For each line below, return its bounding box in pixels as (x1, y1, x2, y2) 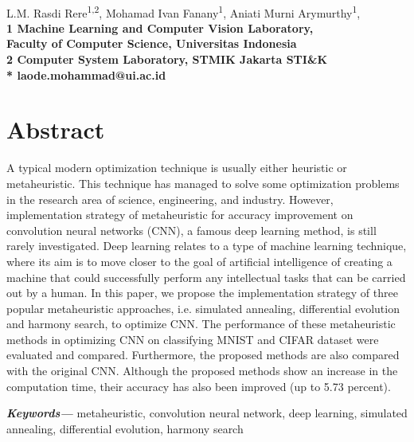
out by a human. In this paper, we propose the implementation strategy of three (6, 284, 398, 301)
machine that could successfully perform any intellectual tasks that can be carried (6, 268, 406, 285)
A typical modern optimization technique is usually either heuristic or (6, 159, 347, 176)
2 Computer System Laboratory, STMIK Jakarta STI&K (6, 51, 328, 68)
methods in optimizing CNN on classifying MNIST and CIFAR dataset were (6, 331, 379, 347)
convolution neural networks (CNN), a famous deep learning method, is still (6, 221, 377, 238)
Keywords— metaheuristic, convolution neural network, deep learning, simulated (6, 405, 408, 421)
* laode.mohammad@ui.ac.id (6, 66, 166, 83)
